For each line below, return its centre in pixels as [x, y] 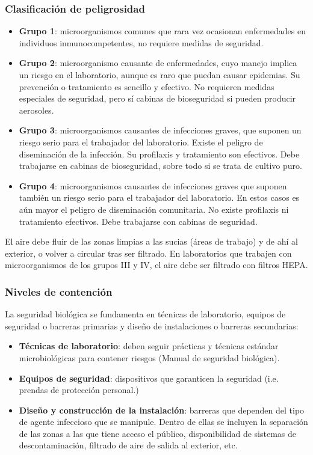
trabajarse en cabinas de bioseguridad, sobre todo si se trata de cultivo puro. [160, 166]
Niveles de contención [59, 291]
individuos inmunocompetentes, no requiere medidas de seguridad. [141, 42]
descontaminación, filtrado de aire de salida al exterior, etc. [128, 445]
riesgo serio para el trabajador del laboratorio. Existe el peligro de [141, 142]
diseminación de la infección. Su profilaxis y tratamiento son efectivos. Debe [159, 154]
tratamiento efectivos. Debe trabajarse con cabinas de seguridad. [138, 221]
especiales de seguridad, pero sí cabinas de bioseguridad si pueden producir [157, 98]
